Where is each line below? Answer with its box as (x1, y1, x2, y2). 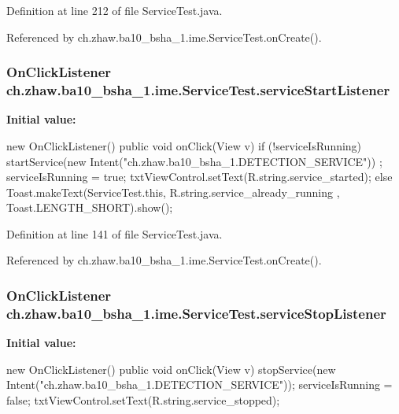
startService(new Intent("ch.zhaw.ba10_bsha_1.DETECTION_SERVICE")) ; (6, 153, 382, 169)
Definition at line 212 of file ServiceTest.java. (6, 2, 223, 18)
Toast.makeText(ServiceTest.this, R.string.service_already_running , (6, 183, 340, 200)
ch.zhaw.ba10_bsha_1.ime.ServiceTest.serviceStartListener (6, 80, 390, 100)
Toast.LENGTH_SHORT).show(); (6, 199, 173, 216)
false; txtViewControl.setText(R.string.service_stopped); (6, 392, 280, 408)
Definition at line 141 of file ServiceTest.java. (6, 225, 223, 242)
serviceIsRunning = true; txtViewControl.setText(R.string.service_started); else (6, 168, 393, 185)
